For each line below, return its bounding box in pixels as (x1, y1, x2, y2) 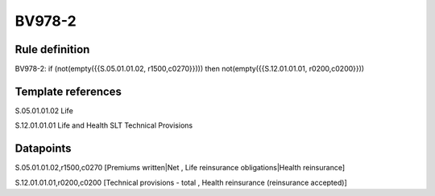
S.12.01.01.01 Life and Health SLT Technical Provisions (14, 120, 193, 130)
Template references (14, 84, 122, 98)
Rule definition (14, 43, 90, 56)
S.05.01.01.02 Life (14, 105, 74, 116)
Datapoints (14, 141, 72, 156)
